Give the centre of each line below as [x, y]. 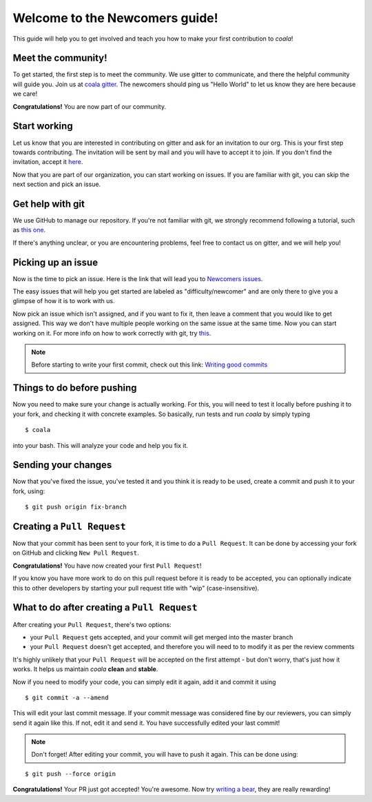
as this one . [29, 230]
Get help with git [49, 204]
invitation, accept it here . [48, 162]
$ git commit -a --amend [67, 697]
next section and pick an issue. [57, 184]
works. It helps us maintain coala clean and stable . [85, 669]
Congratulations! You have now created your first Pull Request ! [107, 566]
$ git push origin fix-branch [76, 507]
